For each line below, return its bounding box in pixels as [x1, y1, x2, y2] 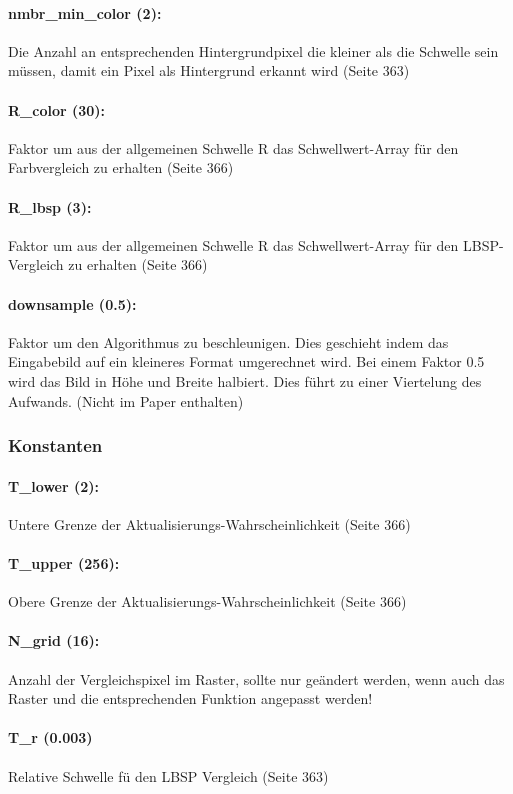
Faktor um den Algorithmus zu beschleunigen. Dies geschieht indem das [8, 331, 449, 352]
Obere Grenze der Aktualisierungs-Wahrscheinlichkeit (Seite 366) [8, 591, 407, 612]
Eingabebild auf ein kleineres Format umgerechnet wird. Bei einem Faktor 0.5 [8, 351, 485, 372]
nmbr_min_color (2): [8, 2, 162, 23]
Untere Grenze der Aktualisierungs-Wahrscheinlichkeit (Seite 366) [8, 513, 411, 534]
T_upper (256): [8, 552, 120, 573]
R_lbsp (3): [8, 196, 92, 217]
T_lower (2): [8, 475, 100, 496]
